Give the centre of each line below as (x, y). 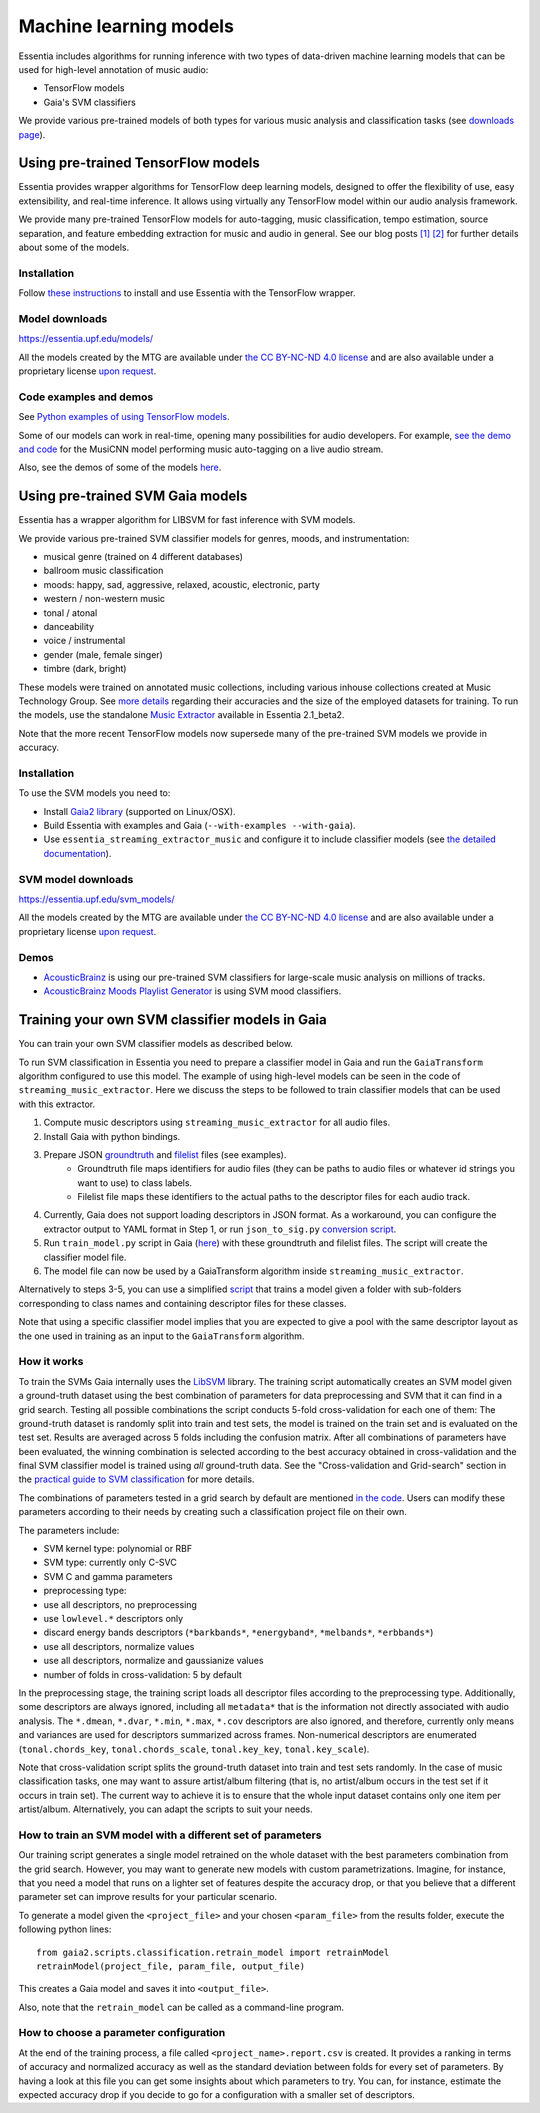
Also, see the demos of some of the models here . (120, 467)
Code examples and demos (86, 397)
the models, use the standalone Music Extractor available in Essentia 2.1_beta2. (181, 715)
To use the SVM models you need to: (94, 793)
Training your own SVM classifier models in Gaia (172, 1020)
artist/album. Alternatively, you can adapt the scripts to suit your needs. (166, 1809)
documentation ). (77, 853)
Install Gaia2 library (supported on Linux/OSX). (139, 811)
